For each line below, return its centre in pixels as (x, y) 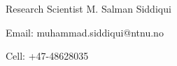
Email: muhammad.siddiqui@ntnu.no (85, 32)
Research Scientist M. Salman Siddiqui (88, 8)
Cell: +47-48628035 (47, 56)
